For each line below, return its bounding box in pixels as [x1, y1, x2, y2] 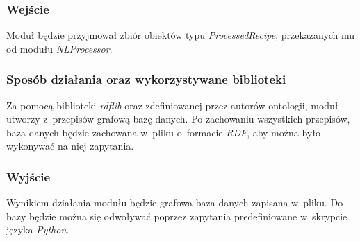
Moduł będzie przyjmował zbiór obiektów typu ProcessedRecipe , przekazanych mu [6, 28, 355, 42]
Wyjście [6, 168, 51, 185]
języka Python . [6, 222, 69, 237]
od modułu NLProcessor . [6, 41, 113, 55]
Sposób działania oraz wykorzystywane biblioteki [6, 71, 286, 88]
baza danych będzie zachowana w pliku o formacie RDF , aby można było [6, 125, 320, 139]
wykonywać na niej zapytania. [6, 139, 134, 153]
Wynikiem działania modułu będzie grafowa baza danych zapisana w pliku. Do [6, 195, 343, 210]
